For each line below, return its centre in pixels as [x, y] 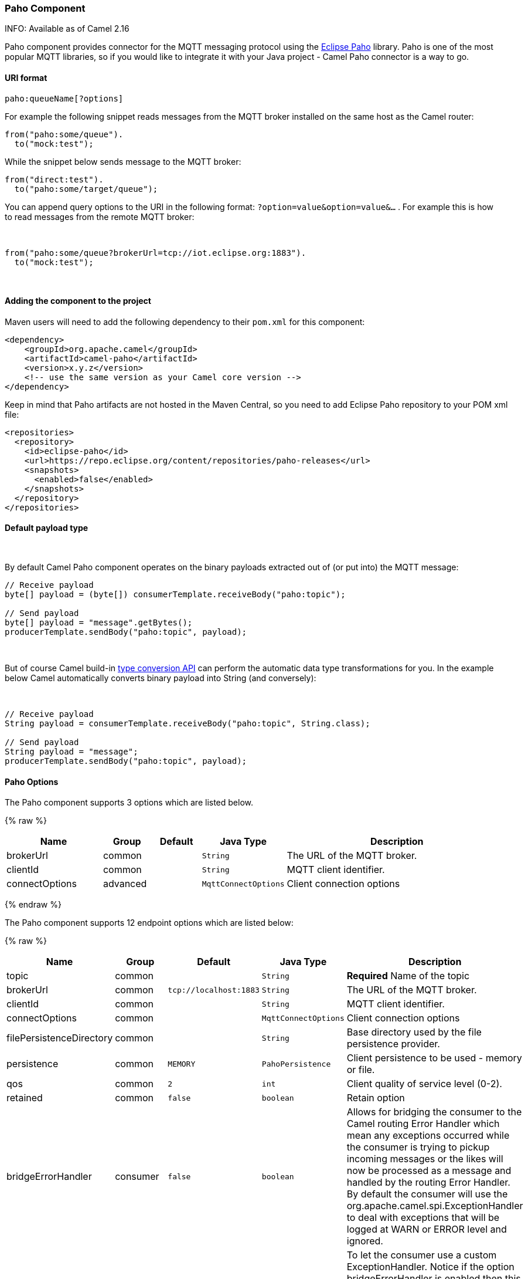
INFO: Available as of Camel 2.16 [67, 29]
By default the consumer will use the [427, 1194]
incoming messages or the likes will [425, 1159]
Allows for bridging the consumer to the [434, 1112]
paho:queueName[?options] [64, 98]
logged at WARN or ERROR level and [427, 1229]
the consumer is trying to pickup [418, 1147]
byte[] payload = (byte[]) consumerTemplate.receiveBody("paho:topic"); [175, 595]
